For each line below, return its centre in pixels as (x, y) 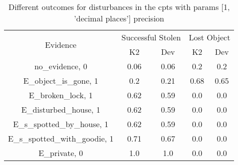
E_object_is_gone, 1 (61, 81)
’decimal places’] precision (119, 18)
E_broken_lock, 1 (61, 95)
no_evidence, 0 (61, 66)
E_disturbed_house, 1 (61, 109)
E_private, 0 (61, 153)
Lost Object (210, 37)
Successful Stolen (151, 37)
